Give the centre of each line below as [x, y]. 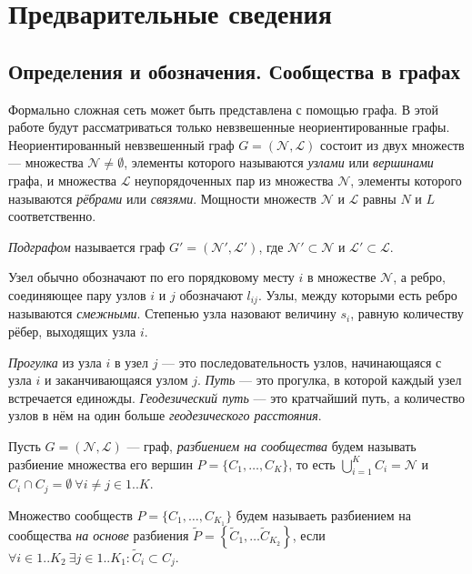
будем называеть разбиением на [324, 514]
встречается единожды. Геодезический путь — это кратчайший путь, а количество [236, 397]
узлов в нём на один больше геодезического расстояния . [165, 415]
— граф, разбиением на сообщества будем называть [271, 445]
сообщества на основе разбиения [99, 534]
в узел [131, 362]
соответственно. [52, 216]
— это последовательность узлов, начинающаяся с [302, 362]
